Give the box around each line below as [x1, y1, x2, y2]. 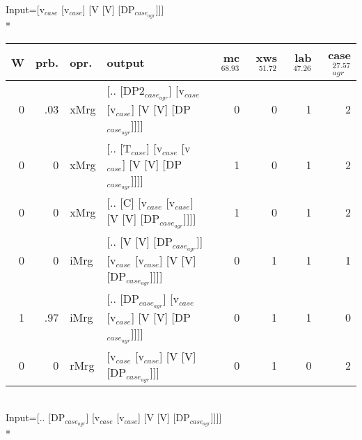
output [107, 54, 145, 70]
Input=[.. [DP [6, 410, 65, 425]
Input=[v [6, 2, 45, 16]
